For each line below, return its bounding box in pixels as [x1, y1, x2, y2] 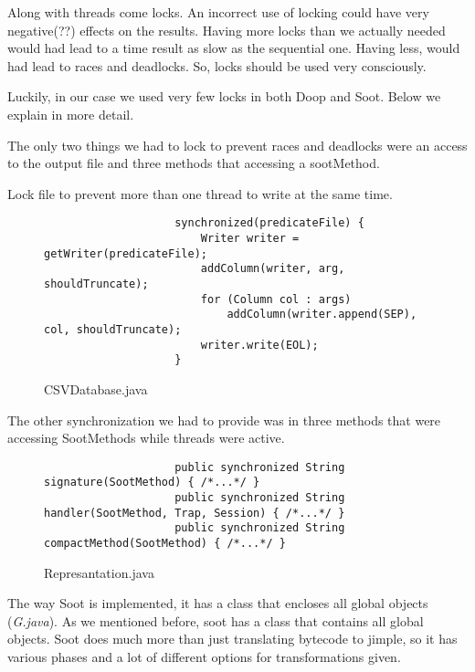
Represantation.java [44, 562, 154, 582]
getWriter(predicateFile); [44, 247, 207, 260]
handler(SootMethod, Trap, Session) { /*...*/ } [44, 506, 345, 520]
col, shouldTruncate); [44, 322, 182, 336]
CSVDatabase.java [44, 379, 148, 398]
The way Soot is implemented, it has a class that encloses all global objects [7, 593, 428, 613]
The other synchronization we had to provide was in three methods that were [7, 410, 441, 429]
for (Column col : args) [200, 292, 352, 306]
